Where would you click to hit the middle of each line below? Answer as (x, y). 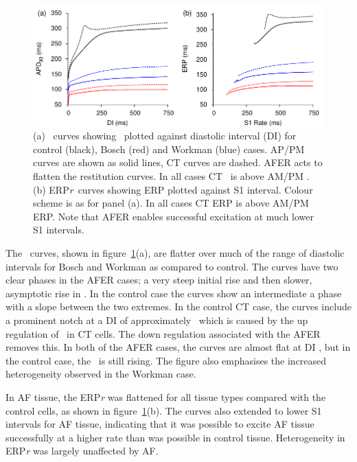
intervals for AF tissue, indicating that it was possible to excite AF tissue (160, 424)
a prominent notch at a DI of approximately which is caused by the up (157, 320)
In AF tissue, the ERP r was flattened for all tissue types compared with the (166, 396)
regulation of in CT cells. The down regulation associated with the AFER (163, 333)
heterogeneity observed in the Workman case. (101, 374)
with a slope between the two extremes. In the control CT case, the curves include (178, 307)
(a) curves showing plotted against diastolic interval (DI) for (165, 136)
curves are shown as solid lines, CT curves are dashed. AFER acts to (178, 162)
